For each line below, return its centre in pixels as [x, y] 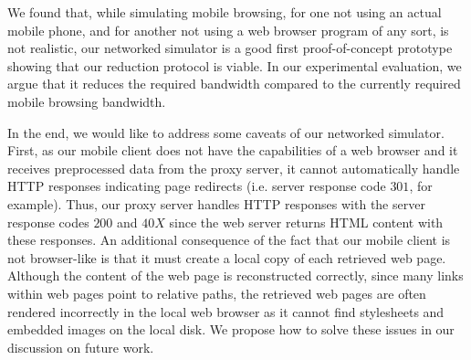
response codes [48, 222]
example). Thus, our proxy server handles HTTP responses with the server [216, 203]
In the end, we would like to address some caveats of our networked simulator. [226, 132]
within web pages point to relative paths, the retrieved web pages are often [217, 293]
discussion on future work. [81, 347]
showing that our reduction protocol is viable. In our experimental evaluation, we [235, 65]
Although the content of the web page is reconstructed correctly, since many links [235, 275]
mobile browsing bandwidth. [87, 101]
